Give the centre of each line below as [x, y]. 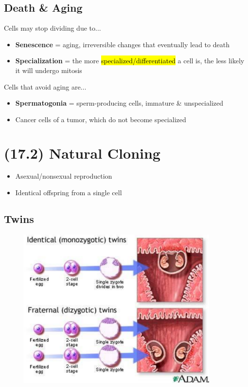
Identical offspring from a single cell [69, 193]
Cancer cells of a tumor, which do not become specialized [101, 119]
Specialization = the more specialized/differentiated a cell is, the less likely [130, 61]
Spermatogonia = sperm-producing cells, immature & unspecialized [119, 103]
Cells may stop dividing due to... [53, 28]
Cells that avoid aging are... [45, 86]
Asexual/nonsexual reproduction [64, 176]
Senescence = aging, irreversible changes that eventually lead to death [122, 44]
